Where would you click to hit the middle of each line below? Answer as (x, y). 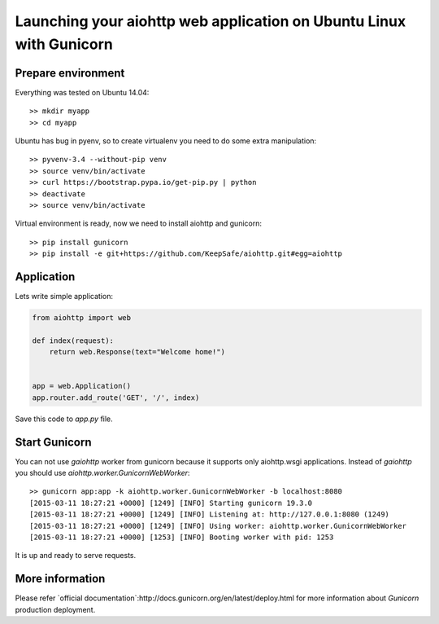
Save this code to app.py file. (64, 419)
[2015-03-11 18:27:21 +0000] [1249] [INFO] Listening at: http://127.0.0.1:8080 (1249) (210, 514)
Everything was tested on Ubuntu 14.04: (82, 92)
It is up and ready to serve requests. (76, 556)
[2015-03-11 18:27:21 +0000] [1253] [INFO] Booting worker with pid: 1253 (182, 537)
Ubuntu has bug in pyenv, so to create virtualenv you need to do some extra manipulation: (166, 141)
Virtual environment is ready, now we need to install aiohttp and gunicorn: (138, 223)
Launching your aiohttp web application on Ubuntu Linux (211, 21)
